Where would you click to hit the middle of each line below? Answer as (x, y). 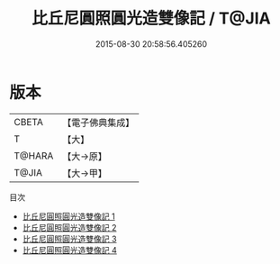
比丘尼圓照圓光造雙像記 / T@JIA (151, 18)
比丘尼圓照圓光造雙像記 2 (69, 227)
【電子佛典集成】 (99, 123)
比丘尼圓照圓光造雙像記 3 (69, 239)
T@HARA (34, 156)
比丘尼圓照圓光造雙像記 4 (69, 250)
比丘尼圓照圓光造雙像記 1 (68, 216)
